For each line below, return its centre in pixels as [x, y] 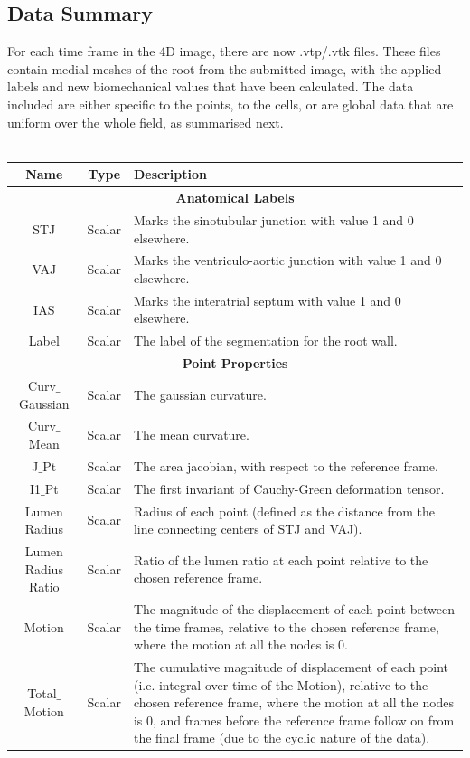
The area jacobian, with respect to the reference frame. [286, 465]
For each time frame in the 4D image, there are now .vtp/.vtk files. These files [224, 51]
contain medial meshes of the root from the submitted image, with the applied [225, 68]
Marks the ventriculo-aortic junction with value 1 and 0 [287, 260]
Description [170, 174]
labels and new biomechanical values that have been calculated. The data [211, 86]
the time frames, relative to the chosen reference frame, [286, 626]
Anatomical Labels [235, 198]
